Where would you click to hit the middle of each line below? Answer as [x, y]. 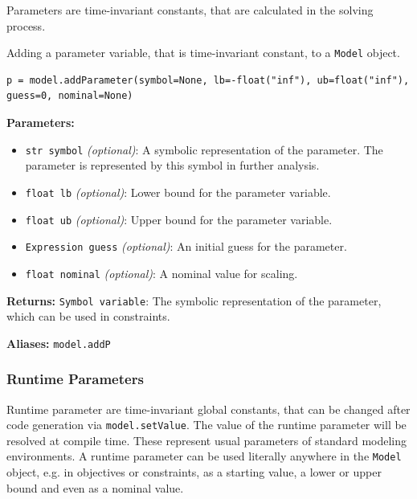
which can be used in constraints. [88, 316]
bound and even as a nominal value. [95, 487]
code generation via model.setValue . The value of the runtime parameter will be [206, 425]
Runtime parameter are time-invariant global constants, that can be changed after [208, 409]
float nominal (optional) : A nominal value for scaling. [161, 273]
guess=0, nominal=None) [70, 96]
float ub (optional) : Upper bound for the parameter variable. [179, 219]
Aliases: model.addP [59, 343]
